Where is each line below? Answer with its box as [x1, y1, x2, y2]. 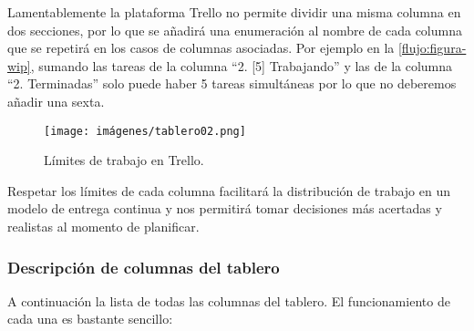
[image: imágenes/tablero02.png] [44, 124, 246, 138]
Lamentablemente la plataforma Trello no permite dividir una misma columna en [7, 3, 461, 21]
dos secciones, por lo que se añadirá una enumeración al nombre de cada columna [7, 20, 462, 39]
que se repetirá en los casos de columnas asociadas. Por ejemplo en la [7, 38, 395, 57]
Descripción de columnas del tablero [7, 255, 280, 278]
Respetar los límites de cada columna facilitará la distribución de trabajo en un [7, 181, 451, 200]
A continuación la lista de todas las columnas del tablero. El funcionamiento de [7, 291, 450, 310]
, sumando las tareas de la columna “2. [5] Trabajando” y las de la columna [30, 56, 453, 75]
